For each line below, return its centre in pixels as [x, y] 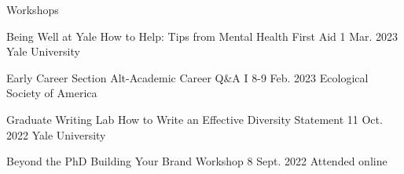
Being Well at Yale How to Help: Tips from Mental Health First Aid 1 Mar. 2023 [202, 36]
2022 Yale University [56, 134]
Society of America [52, 93]
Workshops [33, 9]
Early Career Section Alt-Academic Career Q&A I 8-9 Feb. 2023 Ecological [187, 77]
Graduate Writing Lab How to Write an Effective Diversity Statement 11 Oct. [195, 119]
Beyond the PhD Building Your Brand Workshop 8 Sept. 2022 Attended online [197, 161]
